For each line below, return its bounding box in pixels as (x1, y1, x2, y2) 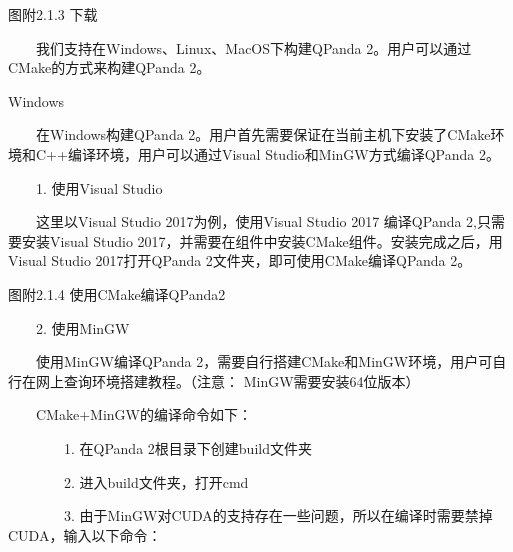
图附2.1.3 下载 (8, 4, 98, 24)
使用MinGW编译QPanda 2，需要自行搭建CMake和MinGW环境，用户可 (36, 351, 493, 372)
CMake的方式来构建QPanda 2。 (8, 57, 211, 78)
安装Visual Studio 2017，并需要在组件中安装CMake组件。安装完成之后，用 (21, 230, 503, 251)
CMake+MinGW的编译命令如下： (36, 404, 252, 425)
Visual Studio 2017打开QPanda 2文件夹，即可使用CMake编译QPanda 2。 (8, 250, 472, 271)
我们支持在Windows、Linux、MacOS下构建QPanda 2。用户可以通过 (36, 37, 472, 58)
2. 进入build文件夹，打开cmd (64, 471, 249, 492)
